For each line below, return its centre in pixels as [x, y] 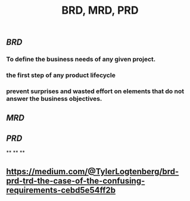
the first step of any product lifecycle [61, 75]
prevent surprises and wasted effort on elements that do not [95, 91]
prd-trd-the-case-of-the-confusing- [76, 180]
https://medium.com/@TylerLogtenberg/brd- [93, 171]
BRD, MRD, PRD [100, 10]
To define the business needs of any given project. [81, 59]
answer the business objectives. [54, 98]
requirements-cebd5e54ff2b [61, 190]
